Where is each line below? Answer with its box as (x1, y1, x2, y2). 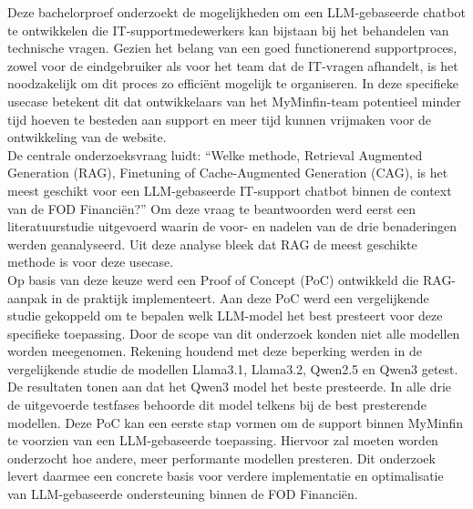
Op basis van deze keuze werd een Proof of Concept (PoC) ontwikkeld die (7, 270, 419, 289)
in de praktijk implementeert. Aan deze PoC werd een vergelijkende (51, 288, 429, 307)
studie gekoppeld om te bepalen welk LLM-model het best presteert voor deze (7, 306, 443, 325)
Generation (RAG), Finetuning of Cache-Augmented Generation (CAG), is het (7, 163, 448, 182)
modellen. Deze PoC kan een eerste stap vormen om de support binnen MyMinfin (7, 412, 464, 432)
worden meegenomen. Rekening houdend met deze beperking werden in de (7, 341, 422, 361)
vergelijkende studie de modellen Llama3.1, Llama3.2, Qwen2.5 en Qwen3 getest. (7, 359, 458, 378)
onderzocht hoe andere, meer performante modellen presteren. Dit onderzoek (7, 448, 436, 467)
